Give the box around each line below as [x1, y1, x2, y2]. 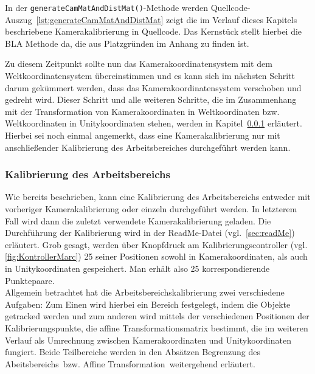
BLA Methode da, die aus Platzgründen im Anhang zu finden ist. [5, 36, 249, 49]
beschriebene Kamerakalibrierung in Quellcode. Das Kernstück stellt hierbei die [5, 25, 302, 38]
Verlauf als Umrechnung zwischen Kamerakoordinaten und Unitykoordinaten [5, 333, 291, 346]
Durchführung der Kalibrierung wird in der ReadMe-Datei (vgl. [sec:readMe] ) [5, 226, 295, 239]
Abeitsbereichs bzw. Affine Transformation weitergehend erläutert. [5, 357, 255, 370]
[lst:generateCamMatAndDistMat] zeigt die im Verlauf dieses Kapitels [36, 13, 297, 26]
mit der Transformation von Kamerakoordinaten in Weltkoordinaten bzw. [5, 105, 280, 117]
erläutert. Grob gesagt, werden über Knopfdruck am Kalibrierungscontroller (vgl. [5, 238, 308, 251]
